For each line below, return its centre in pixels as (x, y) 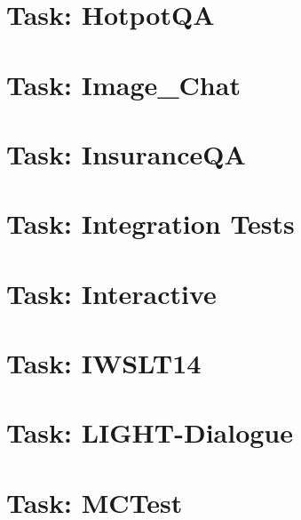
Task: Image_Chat (123, 84)
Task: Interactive (111, 293)
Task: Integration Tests (150, 224)
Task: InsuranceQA (126, 153)
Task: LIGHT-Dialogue (150, 432)
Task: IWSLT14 (104, 363)
